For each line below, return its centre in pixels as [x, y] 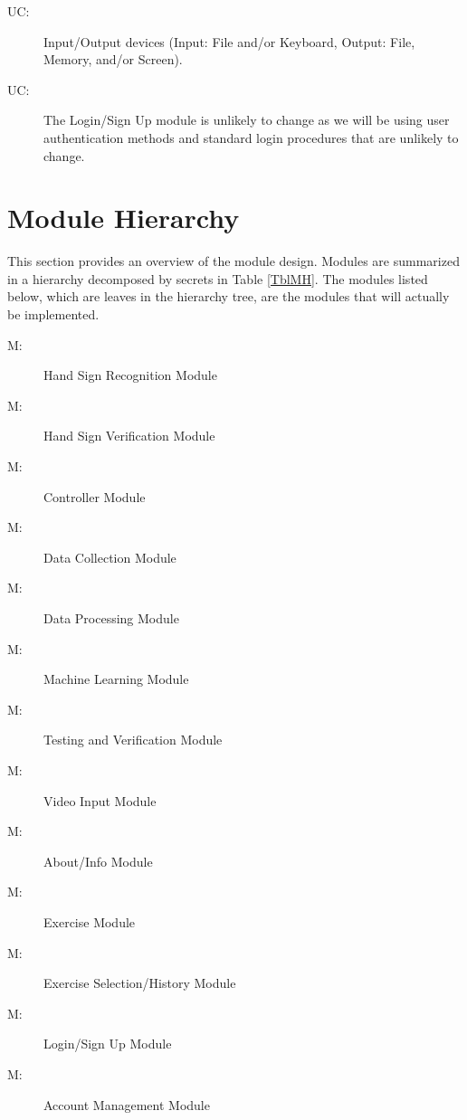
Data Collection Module [110, 557]
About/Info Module [98, 861]
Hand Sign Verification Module [129, 436]
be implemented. [53, 314]
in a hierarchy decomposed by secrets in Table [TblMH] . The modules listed [218, 278]
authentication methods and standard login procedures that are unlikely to [251, 137]
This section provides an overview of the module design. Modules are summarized [233, 261]
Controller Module [95, 496]
